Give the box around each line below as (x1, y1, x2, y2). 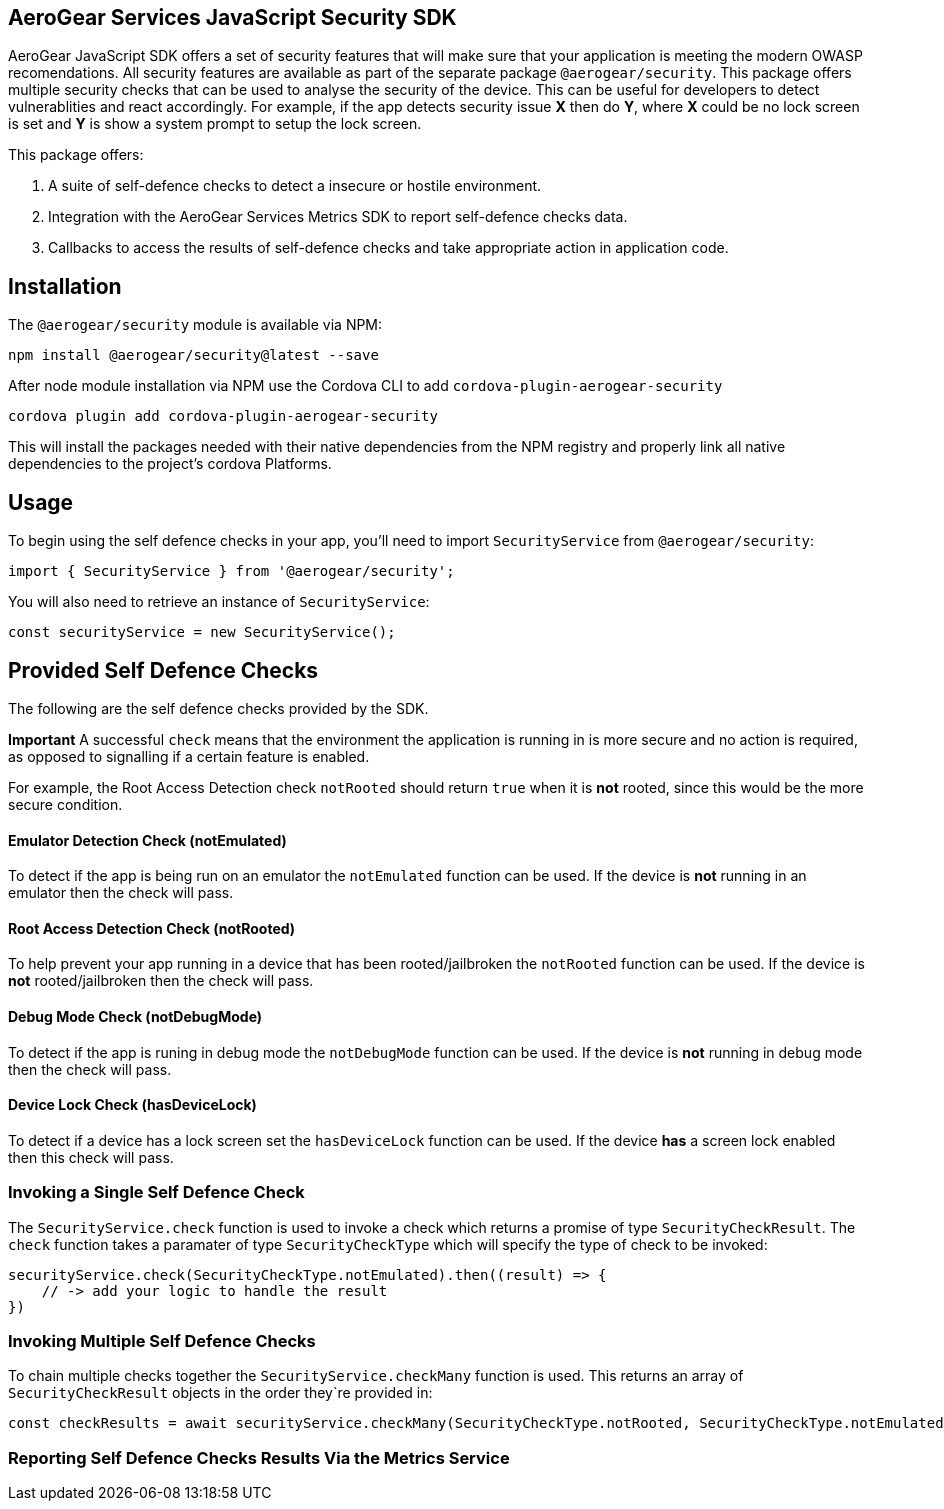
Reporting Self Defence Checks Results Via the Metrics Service (8, 1447, 510, 1468)
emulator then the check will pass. (8, 884, 234, 902)
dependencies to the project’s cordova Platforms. (8, 455, 332, 473)
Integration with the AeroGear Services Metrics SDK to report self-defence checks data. (48, 208, 628, 226)
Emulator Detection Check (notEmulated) (8, 831, 287, 849)
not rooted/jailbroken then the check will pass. (8, 972, 314, 990)
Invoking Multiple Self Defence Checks (8, 1330, 316, 1351)
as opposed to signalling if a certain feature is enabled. (8, 747, 370, 765)
